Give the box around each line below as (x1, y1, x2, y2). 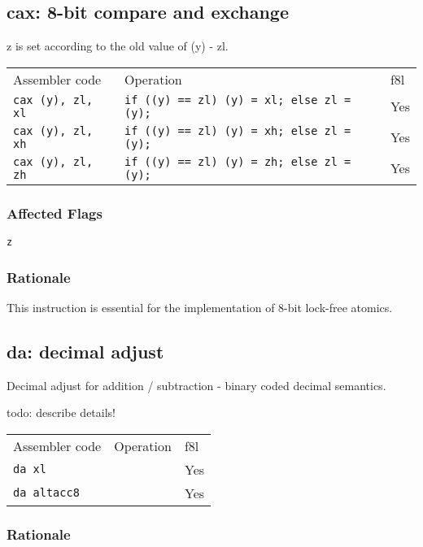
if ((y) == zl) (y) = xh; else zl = (124, 124, 351, 137)
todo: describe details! (7, 404, 116, 421)
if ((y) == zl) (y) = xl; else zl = (124, 93, 351, 106)
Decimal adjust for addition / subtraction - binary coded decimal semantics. (7, 376, 386, 393)
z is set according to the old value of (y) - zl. (7, 37, 229, 54)
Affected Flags (7, 202, 102, 223)
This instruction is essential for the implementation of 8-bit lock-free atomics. (7, 298, 393, 315)
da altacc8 (13, 486, 80, 500)
